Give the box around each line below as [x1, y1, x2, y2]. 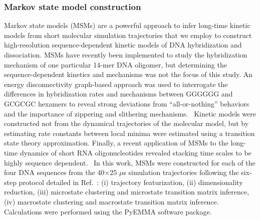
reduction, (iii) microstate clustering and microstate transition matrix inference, [4, 186, 249, 197]
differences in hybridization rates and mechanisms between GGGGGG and [4, 88, 233, 99]
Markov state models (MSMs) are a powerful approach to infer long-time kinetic [4, 20, 250, 30]
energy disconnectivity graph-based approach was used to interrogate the [4, 78, 228, 89]
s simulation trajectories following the [123, 167, 239, 177]
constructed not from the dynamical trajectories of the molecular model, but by [4, 118, 249, 128]
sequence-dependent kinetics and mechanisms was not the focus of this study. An [4, 69, 253, 79]
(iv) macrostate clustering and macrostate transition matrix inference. [4, 196, 219, 206]
